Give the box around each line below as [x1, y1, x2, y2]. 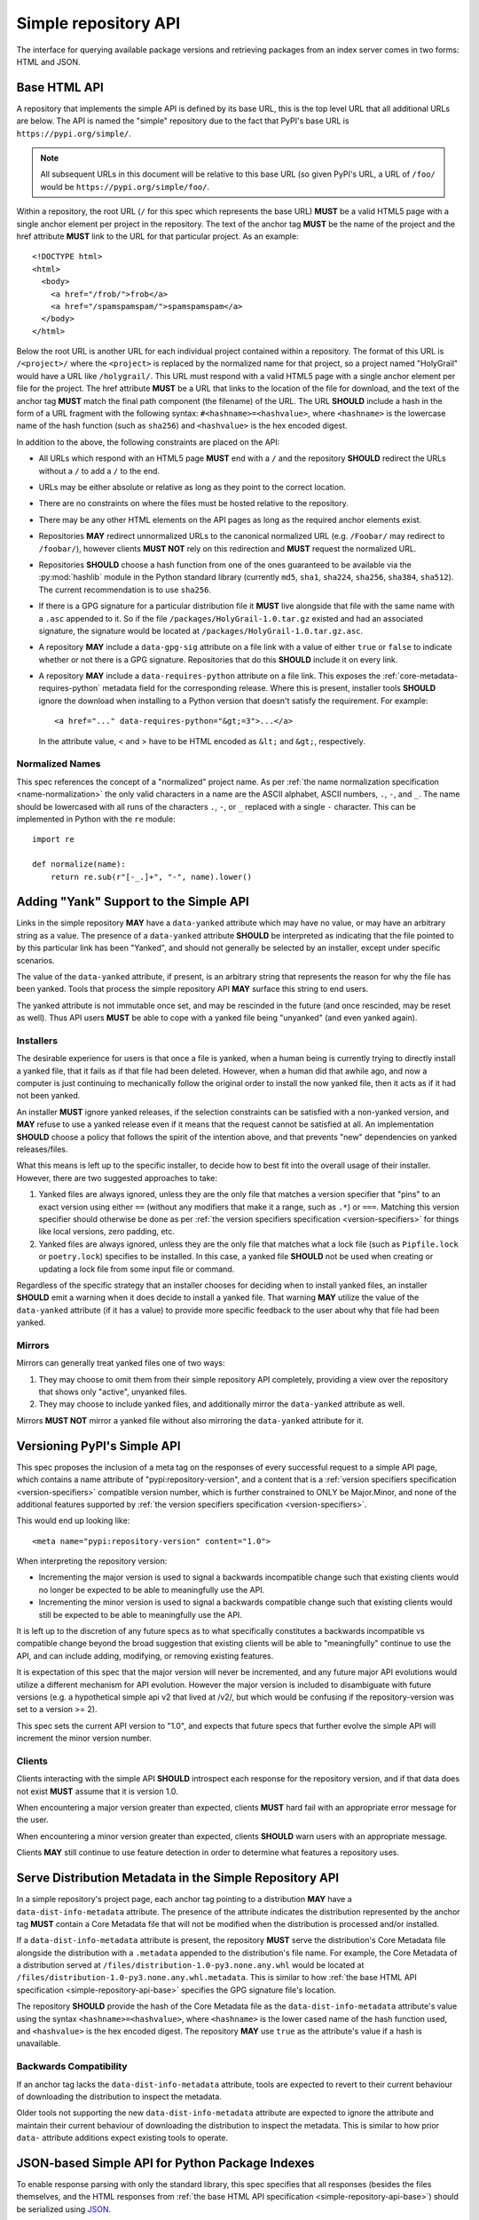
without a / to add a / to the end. [38, 465, 160, 476]
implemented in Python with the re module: [16, 813, 177, 824]
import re [32, 835, 75, 844]
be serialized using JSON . [16, 2203, 111, 2215]
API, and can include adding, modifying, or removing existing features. [16, 1650, 274, 1661]
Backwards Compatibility [16, 2060, 128, 2073]
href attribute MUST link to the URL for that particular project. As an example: [16, 231, 299, 242]
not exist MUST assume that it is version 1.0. [16, 1786, 179, 1796]
